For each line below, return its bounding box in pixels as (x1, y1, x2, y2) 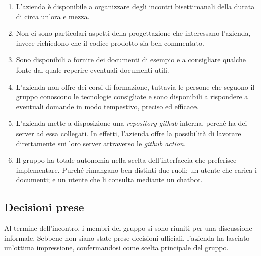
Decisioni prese (4, 199, 84, 215)
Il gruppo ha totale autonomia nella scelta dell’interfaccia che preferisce (16, 155, 237, 165)
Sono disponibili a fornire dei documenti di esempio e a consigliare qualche (16, 54, 246, 65)
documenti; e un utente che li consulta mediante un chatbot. (16, 174, 203, 185)
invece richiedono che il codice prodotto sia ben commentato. (16, 37, 204, 48)
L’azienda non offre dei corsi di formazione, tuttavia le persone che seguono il (16, 81, 255, 92)
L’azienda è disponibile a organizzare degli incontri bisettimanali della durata (16, 1, 255, 11)
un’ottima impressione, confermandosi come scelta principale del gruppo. (4, 242, 229, 253)
